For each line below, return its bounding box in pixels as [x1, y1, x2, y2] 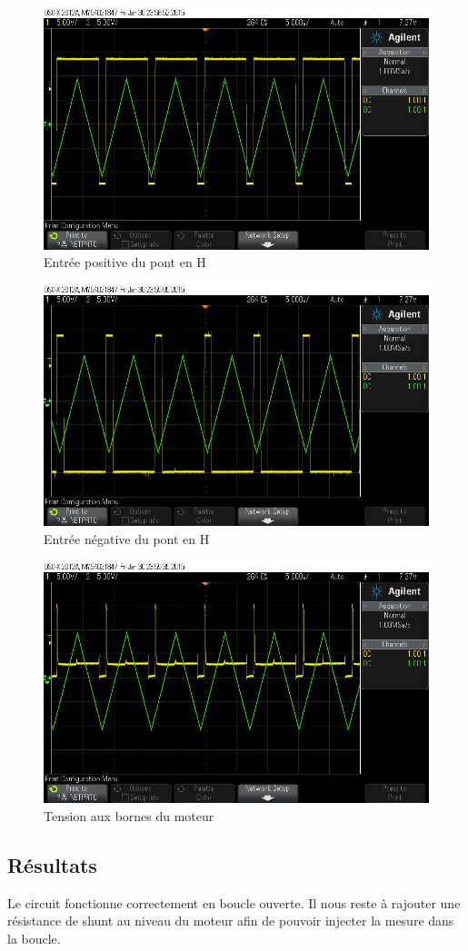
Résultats [7, 850, 97, 878]
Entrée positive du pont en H [44, 253, 206, 272]
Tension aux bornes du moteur [44, 806, 214, 825]
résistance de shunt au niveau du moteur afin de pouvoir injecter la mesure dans [7, 911, 454, 930]
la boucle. [7, 928, 61, 947]
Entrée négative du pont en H [44, 529, 210, 548]
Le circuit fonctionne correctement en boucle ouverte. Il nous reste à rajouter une [7, 893, 461, 912]
